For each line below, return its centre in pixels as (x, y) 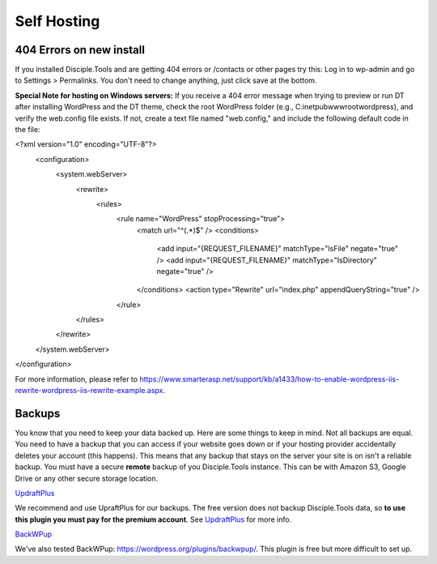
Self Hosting (57, 21)
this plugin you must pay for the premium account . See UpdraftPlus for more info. (153, 519)
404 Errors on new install (80, 50)
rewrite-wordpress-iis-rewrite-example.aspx (89, 391)
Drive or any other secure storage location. (87, 478)
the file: (28, 130)
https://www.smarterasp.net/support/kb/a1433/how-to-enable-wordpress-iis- (269, 379)
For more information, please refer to (76, 379)
